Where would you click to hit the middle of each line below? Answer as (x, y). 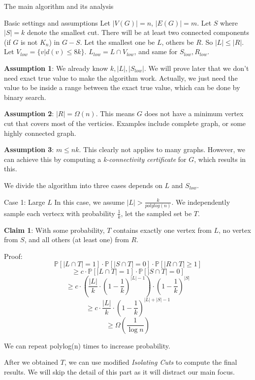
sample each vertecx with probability (60, 213)
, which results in (220, 159)
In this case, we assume (89, 202)
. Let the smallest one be (117, 42)
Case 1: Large (25, 202)
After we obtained (31, 362)
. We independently (201, 202)
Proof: (13, 256)
